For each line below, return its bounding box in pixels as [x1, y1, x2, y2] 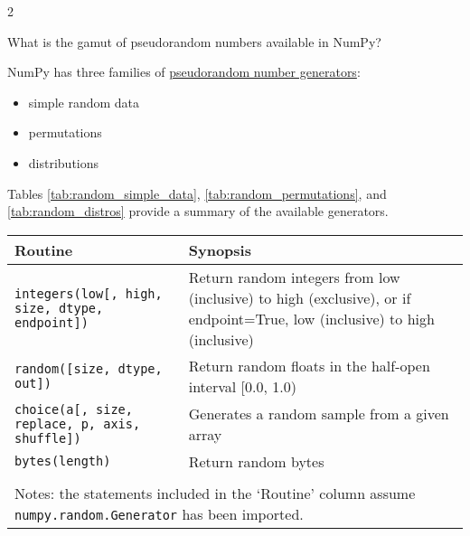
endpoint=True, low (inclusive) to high [188, 307, 435, 329]
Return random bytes [188, 450, 324, 472]
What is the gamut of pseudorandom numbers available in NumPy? [7, 32, 381, 51]
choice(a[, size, [14, 401, 133, 417]
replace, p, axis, [14, 416, 141, 431]
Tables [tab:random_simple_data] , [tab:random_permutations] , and [7, 183, 387, 202]
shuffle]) [14, 430, 81, 446]
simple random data [28, 92, 140, 111]
